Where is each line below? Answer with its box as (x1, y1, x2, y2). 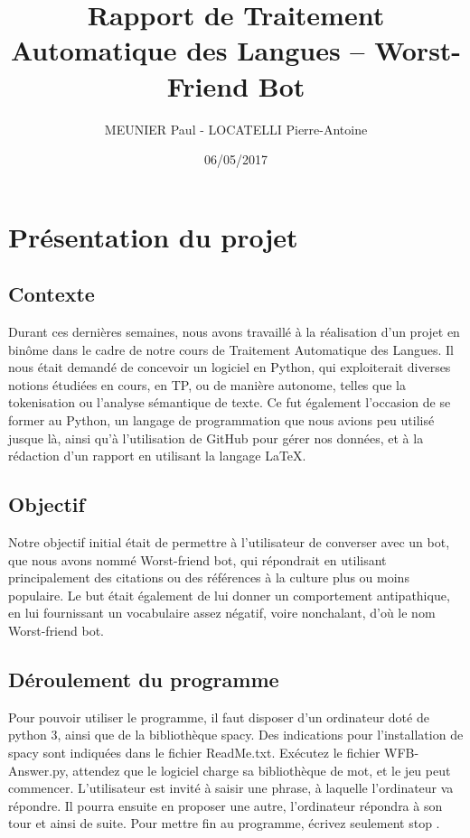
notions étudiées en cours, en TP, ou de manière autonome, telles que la (8, 375, 406, 394)
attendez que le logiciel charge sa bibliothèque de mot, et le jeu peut (72, 760, 451, 779)
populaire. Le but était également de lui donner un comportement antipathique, (8, 585, 450, 604)
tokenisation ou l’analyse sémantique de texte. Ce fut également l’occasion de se (8, 393, 451, 412)
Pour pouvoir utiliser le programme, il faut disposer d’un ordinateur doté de (8, 707, 429, 726)
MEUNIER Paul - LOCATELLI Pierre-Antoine (104, 119, 368, 138)
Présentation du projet (8, 218, 298, 255)
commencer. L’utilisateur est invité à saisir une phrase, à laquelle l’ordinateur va (8, 778, 454, 797)
